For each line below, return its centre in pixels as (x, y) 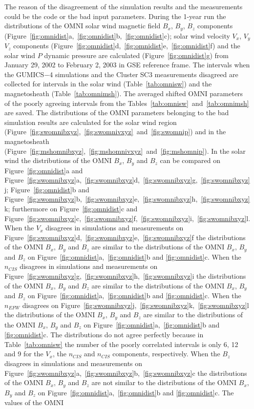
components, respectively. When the (166, 354)
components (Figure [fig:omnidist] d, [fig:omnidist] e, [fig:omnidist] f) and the (127, 46)
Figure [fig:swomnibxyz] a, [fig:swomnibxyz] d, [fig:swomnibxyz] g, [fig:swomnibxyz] (127, 180)
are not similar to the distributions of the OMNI (164, 382)
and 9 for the (24, 354)
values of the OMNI (34, 402)
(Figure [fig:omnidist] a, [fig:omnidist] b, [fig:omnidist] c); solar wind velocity (117, 35)
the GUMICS (24, 74)
